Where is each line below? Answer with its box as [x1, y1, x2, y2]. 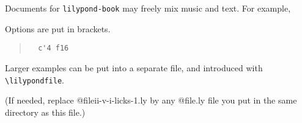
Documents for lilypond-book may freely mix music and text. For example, [5, 2, 291, 14]
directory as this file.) [5, 105, 86, 118]
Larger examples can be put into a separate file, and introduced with [5, 61, 263, 74]
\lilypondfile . [5, 73, 64, 86]
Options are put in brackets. [5, 22, 111, 35]
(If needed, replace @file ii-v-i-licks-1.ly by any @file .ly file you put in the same [5, 94, 297, 107]
